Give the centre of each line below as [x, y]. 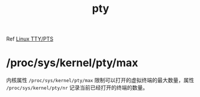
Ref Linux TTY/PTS [30, 39]
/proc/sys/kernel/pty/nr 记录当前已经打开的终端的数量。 [77, 87]
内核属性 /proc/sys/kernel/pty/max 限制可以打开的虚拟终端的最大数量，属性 [100, 80]
